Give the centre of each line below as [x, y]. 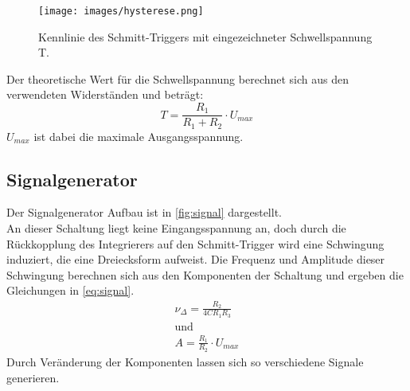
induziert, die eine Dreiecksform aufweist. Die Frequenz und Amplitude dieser [196, 259]
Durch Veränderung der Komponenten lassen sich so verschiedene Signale [185, 361]
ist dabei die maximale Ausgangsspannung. [139, 136]
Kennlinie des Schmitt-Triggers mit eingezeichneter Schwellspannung [205, 36]
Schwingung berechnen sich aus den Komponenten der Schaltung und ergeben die [205, 274]
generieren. [33, 377]
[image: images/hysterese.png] [121, 11]
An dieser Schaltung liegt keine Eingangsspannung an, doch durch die [176, 227]
